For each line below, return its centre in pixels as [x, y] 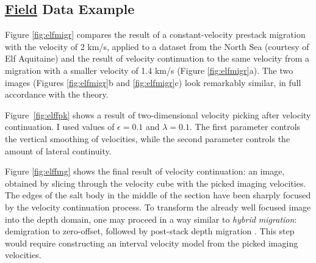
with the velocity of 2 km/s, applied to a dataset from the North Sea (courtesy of [157, 46]
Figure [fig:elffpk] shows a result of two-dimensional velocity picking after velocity [158, 114]
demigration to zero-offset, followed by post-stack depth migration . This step [150, 231]
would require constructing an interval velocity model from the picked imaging [152, 243]
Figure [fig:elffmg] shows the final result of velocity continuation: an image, [145, 171]
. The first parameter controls [245, 127]
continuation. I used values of [60, 127]
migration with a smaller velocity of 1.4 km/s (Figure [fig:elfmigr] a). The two [149, 70]
